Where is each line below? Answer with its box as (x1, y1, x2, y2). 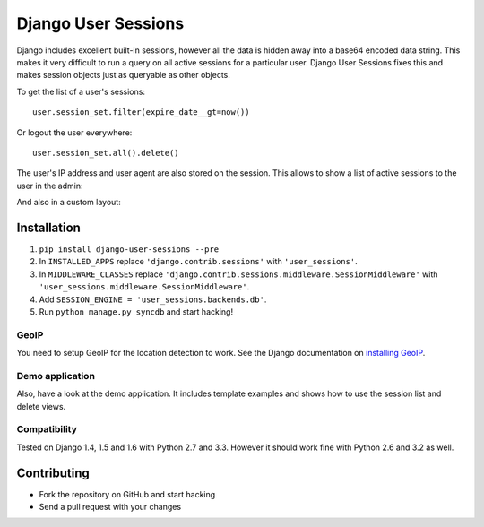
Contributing (16, 465, 90, 480)
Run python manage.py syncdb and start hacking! (39, 306, 233, 317)
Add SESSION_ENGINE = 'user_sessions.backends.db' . (39, 294, 267, 305)
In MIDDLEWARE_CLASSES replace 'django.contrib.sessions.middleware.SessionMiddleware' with (39, 269, 438, 280)
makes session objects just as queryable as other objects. (16, 70, 230, 81)
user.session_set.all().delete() (32, 148, 179, 158)
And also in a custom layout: (16, 197, 121, 208)
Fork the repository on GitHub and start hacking (39, 488, 216, 499)
